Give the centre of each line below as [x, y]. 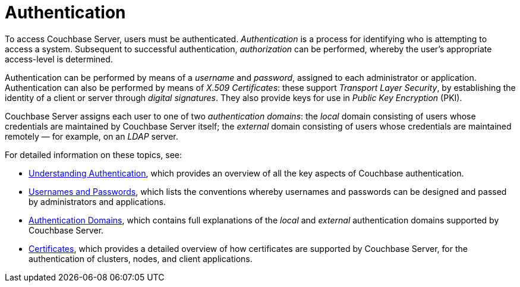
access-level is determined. [59, 59]
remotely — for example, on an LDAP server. [92, 136]
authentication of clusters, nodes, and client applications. [141, 258]
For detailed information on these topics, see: [94, 154]
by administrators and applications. [97, 201]
